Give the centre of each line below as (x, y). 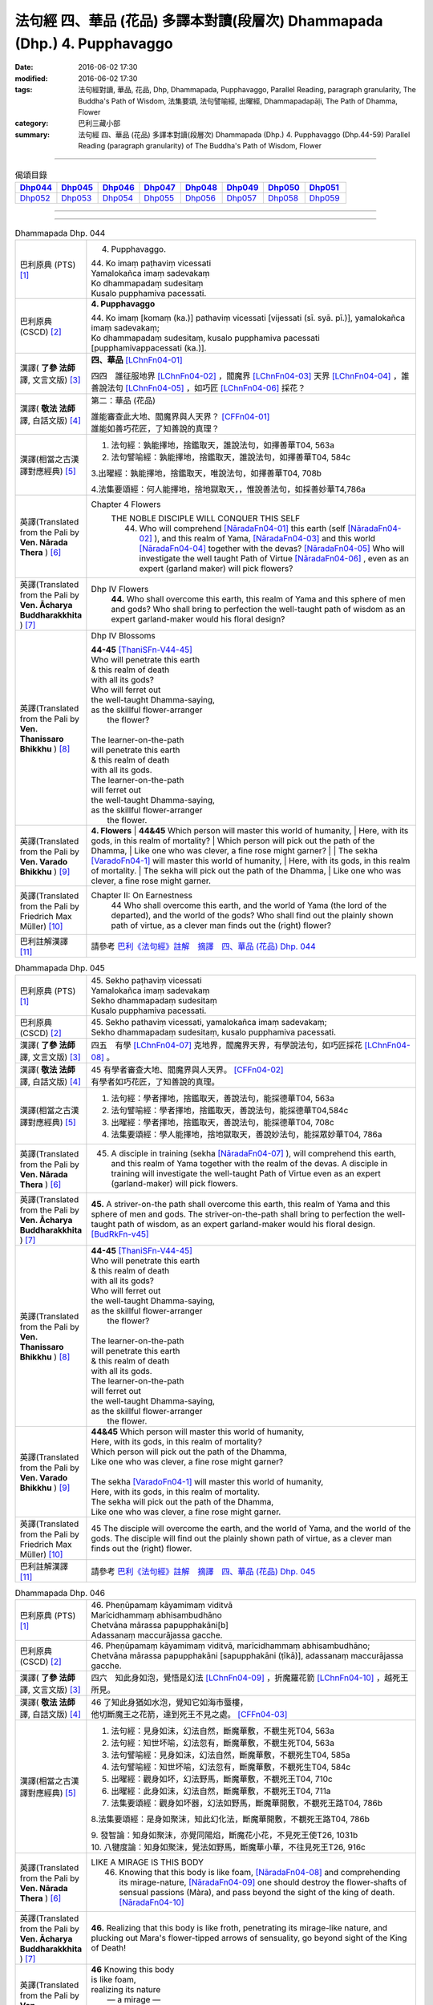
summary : (32, 134)
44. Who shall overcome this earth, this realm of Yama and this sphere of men (258, 599)
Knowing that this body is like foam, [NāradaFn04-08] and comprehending (260, 1872)
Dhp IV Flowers (120, 589)
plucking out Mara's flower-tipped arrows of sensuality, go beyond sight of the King (249, 1938)
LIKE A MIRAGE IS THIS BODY (148, 1862)
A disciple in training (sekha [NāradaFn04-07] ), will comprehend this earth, (254, 1153)
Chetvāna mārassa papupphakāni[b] (160, 1625)
